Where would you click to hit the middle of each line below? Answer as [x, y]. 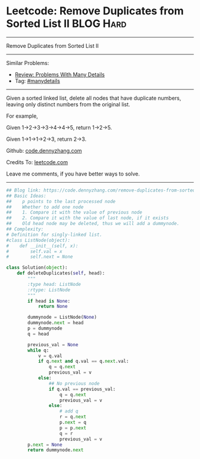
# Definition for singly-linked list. [54, 235]
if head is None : [49, 301]
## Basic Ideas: [26, 196]
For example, [22, 116]
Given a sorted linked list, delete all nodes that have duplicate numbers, [94, 98]
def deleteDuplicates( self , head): [61, 273]
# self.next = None [40, 257]
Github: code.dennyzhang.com [44, 150]
